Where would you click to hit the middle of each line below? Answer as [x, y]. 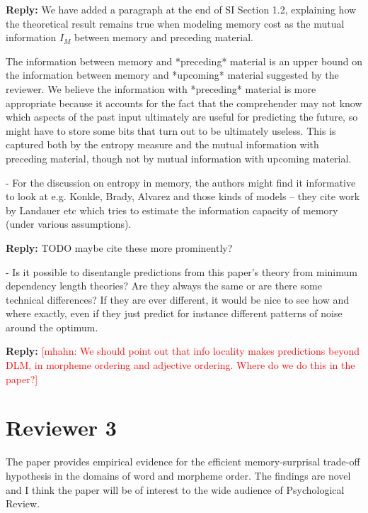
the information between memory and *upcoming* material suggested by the [172, 75]
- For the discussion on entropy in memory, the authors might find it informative [181, 182]
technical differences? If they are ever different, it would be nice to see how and [178, 299]
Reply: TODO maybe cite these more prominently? [119, 247]
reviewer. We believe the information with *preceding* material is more [161, 88]
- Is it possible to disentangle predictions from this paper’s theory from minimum [182, 271]
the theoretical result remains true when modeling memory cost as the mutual [175, 23]
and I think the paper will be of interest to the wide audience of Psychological [175, 489]
